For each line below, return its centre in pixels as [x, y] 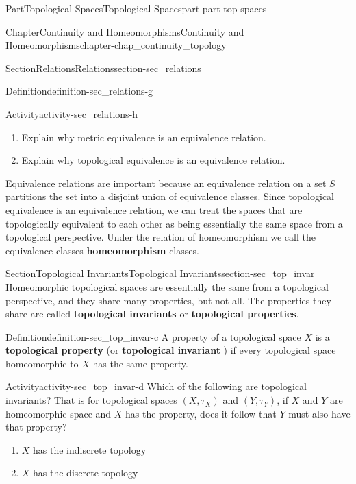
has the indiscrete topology [90, 449]
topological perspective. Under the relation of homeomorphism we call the [161, 237]
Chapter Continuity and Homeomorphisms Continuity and [125, 31]
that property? [36, 427]
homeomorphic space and [59, 413]
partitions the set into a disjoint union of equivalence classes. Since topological [170, 196]
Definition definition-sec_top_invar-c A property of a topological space [153, 336]
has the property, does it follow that [201, 413]
